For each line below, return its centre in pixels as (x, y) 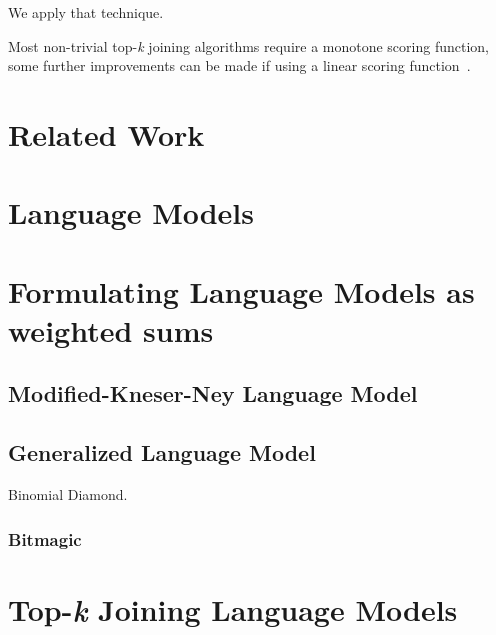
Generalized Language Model (162, 452)
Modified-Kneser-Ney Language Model (213, 393)
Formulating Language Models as (241, 290)
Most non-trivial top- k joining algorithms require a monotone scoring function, (248, 45)
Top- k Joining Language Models (233, 609)
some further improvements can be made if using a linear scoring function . (239, 65)
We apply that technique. (86, 12)
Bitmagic (45, 538)
